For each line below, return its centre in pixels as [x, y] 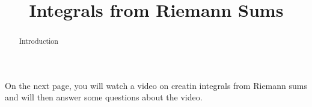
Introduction [38, 41]
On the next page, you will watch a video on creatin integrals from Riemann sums [156, 85]
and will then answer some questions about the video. [104, 97]
